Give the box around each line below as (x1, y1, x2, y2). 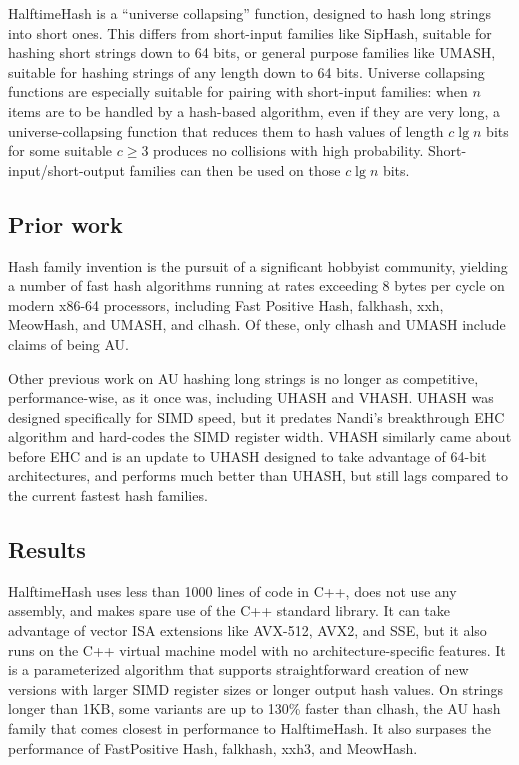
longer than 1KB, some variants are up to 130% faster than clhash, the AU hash (8, 698, 501, 719)
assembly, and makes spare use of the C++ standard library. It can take (8, 600, 450, 621)
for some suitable (8, 140, 113, 161)
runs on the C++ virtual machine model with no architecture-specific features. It (8, 639, 506, 660)
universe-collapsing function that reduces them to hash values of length (8, 120, 444, 141)
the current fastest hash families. (8, 485, 208, 506)
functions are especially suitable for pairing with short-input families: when (8, 81, 468, 102)
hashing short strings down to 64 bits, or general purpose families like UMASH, (8, 42, 496, 63)
